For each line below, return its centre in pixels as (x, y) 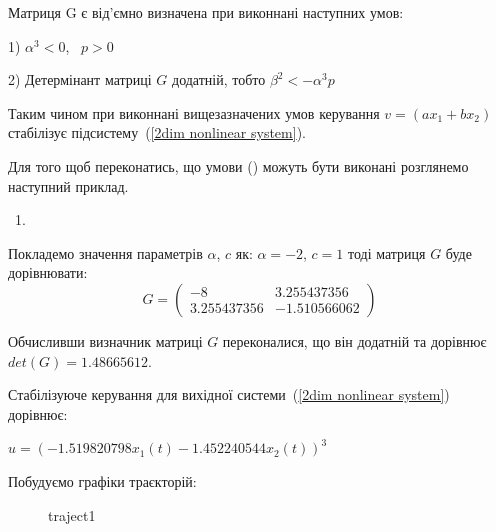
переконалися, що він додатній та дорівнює (354, 340)
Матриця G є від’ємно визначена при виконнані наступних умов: (206, 12)
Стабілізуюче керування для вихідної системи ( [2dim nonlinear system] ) (229, 394)
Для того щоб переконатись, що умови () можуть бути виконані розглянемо (238, 165)
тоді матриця (386, 252)
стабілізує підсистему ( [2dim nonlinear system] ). (157, 132)
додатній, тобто (219, 79)
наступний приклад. (68, 185)
